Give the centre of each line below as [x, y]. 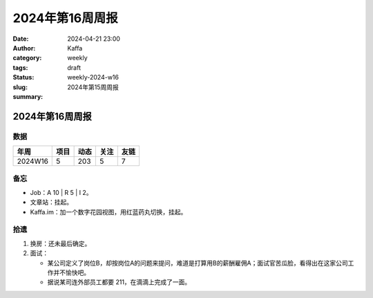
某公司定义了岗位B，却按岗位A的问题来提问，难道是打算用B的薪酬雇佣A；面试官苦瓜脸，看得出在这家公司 [198, 263]
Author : [24, 48]
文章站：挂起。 [51, 202]
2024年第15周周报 [93, 87]
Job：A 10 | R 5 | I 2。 [61, 192]
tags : [20, 67]
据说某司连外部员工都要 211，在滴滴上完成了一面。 [119, 282]
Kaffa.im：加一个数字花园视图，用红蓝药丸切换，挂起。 [108, 212]
